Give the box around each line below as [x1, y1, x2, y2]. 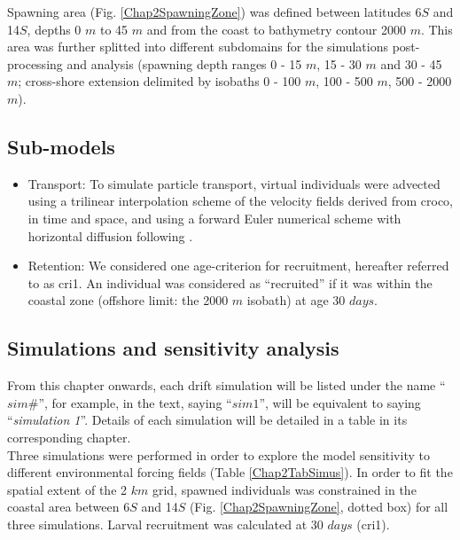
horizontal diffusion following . [27, 226, 193, 245]
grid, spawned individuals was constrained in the [152, 480, 417, 498]
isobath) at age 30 [246, 291, 346, 309]
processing [7, 54, 63, 73]
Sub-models [7, 132, 115, 160]
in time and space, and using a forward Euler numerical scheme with [27, 208, 402, 227]
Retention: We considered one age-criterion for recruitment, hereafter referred [27, 256, 449, 275]
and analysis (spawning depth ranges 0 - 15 [66, 54, 302, 73]
